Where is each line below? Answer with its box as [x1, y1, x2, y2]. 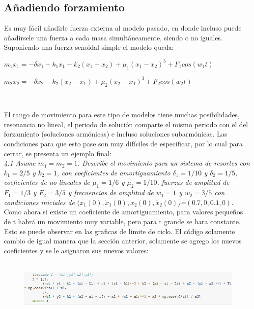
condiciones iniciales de [4, 197, 75, 207]
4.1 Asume [4, 158, 36, 168]
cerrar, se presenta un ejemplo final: [4, 148, 112, 158]
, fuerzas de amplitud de [157, 177, 229, 187]
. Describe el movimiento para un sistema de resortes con [77, 158, 250, 168]
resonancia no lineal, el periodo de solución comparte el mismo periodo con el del [4, 119, 248, 129]
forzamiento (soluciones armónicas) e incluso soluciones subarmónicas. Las [4, 129, 227, 139]
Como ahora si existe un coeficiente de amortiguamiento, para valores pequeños [4, 206, 243, 217]
